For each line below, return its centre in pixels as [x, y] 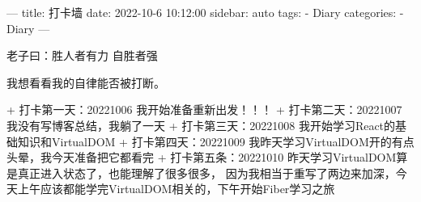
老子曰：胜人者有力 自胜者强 [82, 55]
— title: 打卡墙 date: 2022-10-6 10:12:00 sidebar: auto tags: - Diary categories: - [205, 12]
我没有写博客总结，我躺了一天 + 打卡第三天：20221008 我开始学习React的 [201, 125]
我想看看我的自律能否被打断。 [86, 82]
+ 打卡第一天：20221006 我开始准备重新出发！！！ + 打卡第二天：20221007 [204, 109]
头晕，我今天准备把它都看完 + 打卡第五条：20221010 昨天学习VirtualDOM [202, 157]
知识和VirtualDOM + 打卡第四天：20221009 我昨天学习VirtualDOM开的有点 [216, 141]
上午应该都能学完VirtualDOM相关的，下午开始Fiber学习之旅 [176, 189]
